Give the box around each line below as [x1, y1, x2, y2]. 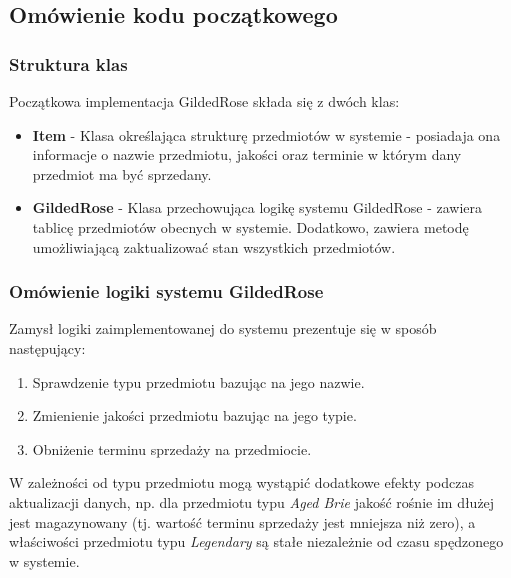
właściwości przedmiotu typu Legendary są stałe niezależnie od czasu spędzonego [9, 531, 504, 552]
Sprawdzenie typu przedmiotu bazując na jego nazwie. [32, 371, 365, 392]
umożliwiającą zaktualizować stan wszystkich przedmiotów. [32, 236, 396, 257]
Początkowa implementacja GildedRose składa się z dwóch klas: [9, 91, 400, 111]
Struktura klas [9, 51, 128, 76]
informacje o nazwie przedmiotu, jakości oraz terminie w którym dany [32, 144, 462, 165]
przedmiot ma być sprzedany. [32, 163, 212, 184]
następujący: [9, 337, 86, 358]
